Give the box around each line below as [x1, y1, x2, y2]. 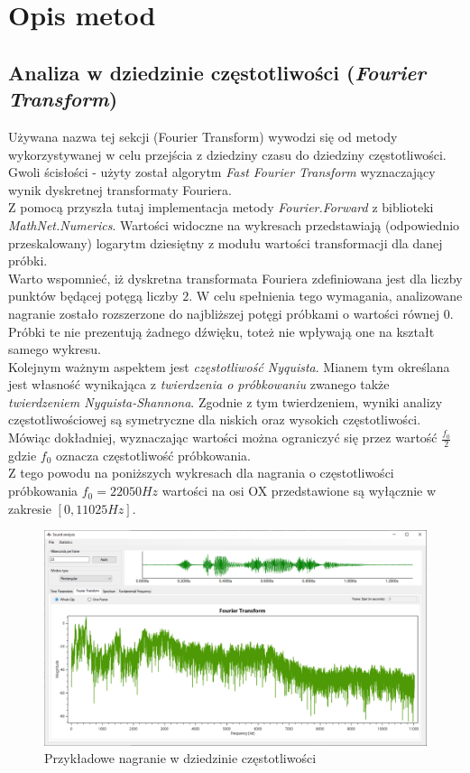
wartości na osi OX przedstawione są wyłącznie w [161, 481, 437, 500]
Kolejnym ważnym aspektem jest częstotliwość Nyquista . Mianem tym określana [8, 357, 450, 376]
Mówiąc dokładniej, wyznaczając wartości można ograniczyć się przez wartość [8, 428, 438, 447]
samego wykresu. [8, 340, 101, 359]
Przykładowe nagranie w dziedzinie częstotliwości [44, 749, 317, 768]
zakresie [8, 498, 51, 517]
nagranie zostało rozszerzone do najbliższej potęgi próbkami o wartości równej [8, 303, 440, 322]
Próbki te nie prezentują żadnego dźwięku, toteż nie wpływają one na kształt [8, 321, 435, 340]
